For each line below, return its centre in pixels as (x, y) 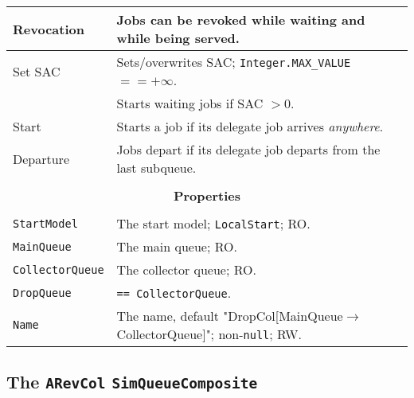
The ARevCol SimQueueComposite (132, 382)
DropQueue (42, 293)
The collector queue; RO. (186, 269)
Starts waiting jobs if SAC (190, 103)
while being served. (178, 38)
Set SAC (37, 71)
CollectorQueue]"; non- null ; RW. (209, 334)
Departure (41, 158)
